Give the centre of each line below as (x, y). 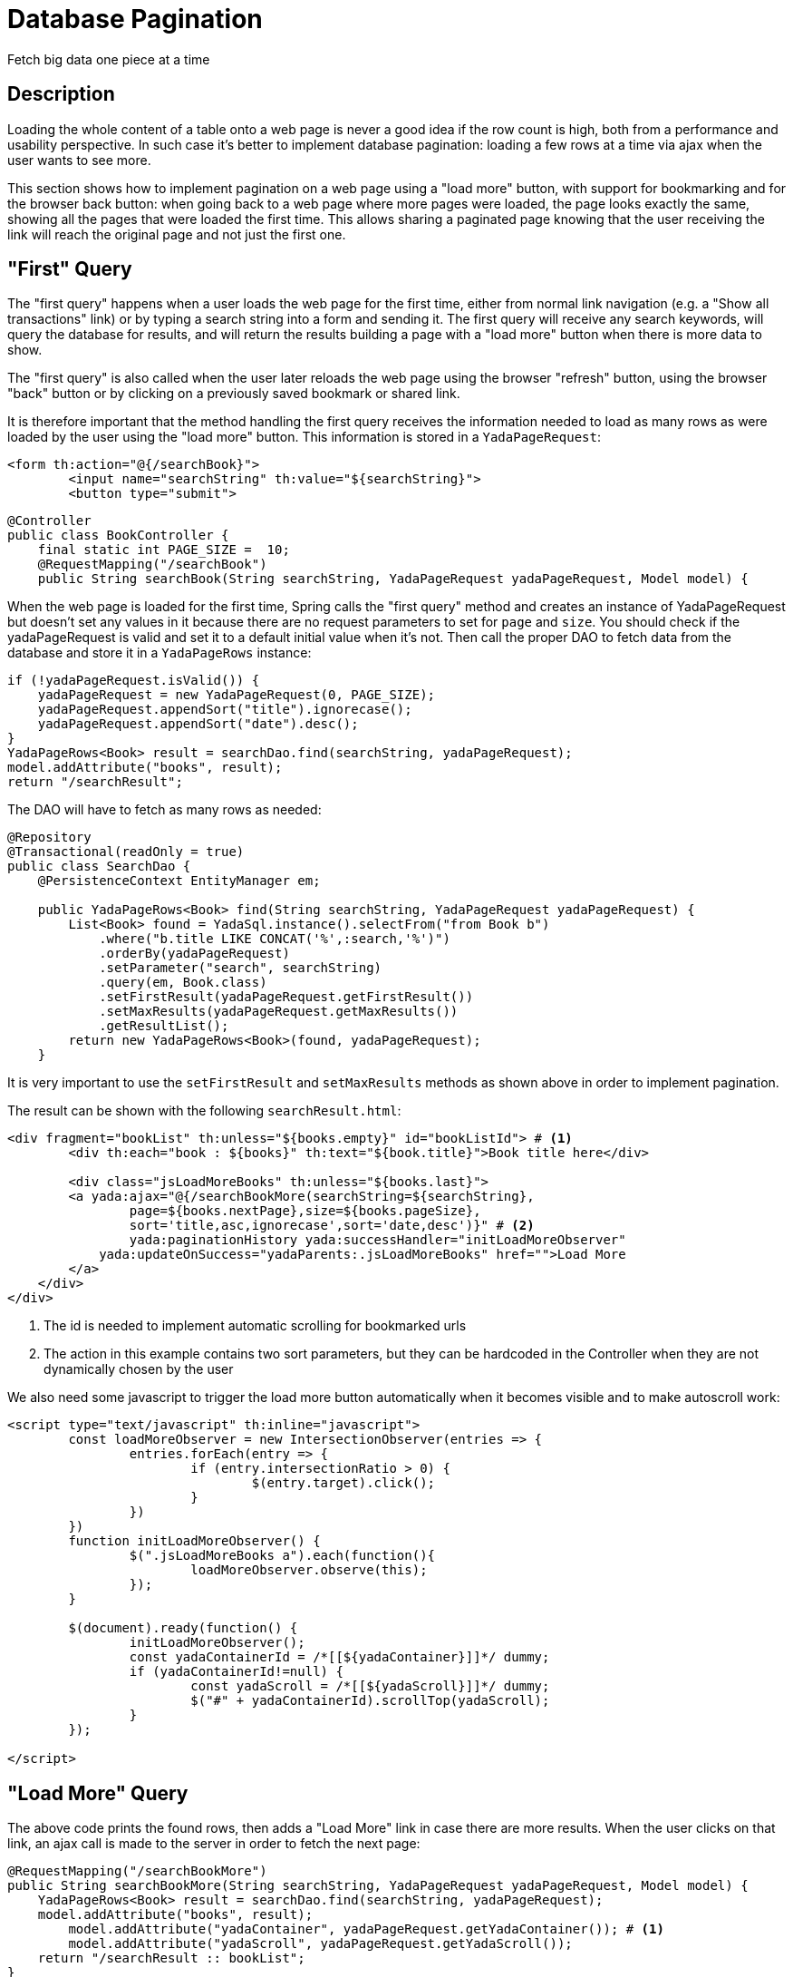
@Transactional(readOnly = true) (126, 852)
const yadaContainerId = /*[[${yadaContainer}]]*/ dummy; (339, 1657)
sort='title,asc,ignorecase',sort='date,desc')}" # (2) (332, 1226)
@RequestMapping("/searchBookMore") (137, 1871)
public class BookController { (118, 536)
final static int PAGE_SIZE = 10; (164, 550)
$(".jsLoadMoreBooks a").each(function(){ (282, 1556)
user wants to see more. (79, 160)
